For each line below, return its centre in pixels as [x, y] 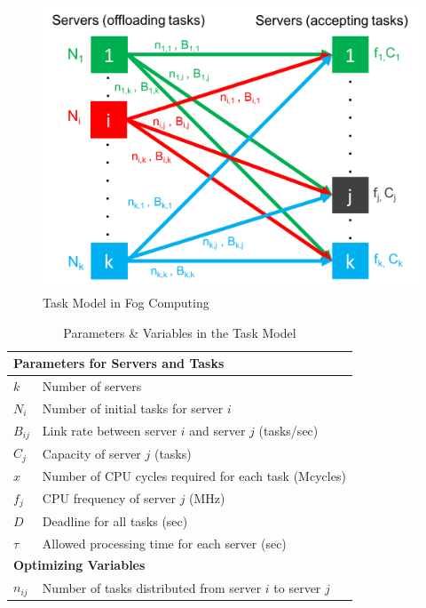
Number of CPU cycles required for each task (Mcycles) [194, 476]
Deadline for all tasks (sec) [115, 520]
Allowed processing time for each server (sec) [164, 543]
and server [217, 431]
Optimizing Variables [79, 565]
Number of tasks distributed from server [152, 587]
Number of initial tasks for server [133, 408]
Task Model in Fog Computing [126, 302]
